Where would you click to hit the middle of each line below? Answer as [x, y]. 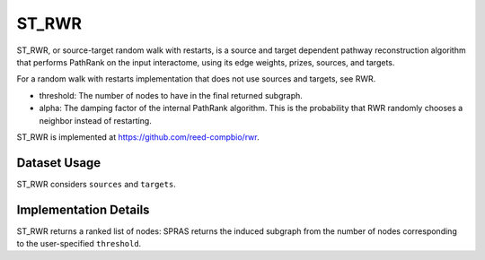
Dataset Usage [59, 163]
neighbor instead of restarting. [95, 120]
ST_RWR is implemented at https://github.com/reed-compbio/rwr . [138, 137]
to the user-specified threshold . [79, 244]
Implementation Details [83, 209]
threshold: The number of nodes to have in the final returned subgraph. [171, 95]
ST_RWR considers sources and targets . [97, 184]
